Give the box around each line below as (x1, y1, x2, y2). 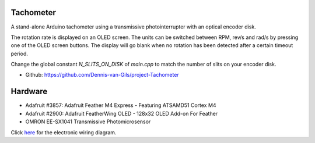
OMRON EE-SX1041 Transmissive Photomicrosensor (25, 118, 151, 125)
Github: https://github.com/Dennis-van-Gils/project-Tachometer (25, 71, 179, 78)
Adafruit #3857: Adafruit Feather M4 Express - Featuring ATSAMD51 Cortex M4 (25, 102, 216, 109)
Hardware (10, 87, 48, 96)
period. (10, 50, 29, 57)
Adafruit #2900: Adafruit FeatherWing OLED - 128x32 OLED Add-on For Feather (25, 110, 218, 117)
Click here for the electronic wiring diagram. (10, 128, 117, 136)
